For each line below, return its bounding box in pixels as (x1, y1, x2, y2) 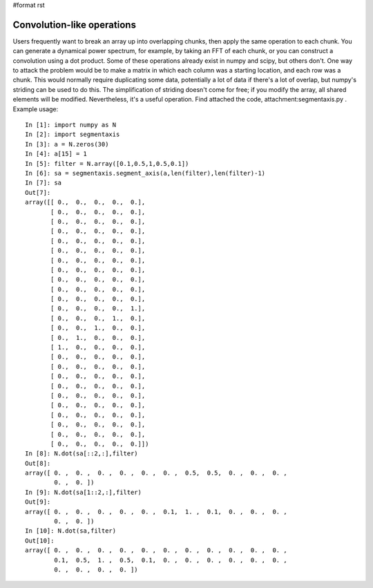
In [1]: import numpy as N (25, 121, 117, 129)
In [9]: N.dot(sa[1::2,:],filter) (25, 488, 142, 496)
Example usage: (12, 104, 59, 113)
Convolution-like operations (12, 19, 136, 30)
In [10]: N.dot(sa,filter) (25, 527, 117, 535)
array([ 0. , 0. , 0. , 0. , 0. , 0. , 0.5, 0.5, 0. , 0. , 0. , (25, 469, 287, 477)
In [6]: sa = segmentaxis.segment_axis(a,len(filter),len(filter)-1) (25, 169, 266, 177)
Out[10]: (25, 536, 55, 544)
